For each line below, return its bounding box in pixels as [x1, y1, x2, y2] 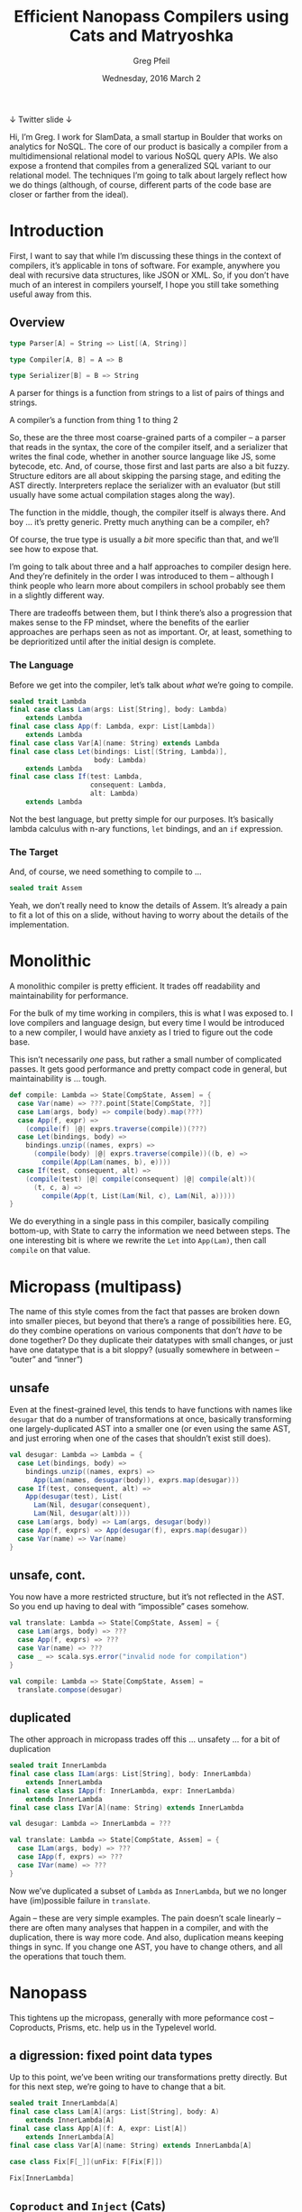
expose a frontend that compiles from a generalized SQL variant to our [9, 160, 272, 171]
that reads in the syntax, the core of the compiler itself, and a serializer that [9, 442, 288, 453]
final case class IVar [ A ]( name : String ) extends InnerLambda [9, 1802, 244, 1812]
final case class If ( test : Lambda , [9, 772, 143, 781]
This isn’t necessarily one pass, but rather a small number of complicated [9, 1054, 282, 1065]
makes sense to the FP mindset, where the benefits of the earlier [9, 617, 250, 628]
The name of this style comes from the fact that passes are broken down [9, 1306, 280, 1317]
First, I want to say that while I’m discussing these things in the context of [9, 250, 282, 261]
